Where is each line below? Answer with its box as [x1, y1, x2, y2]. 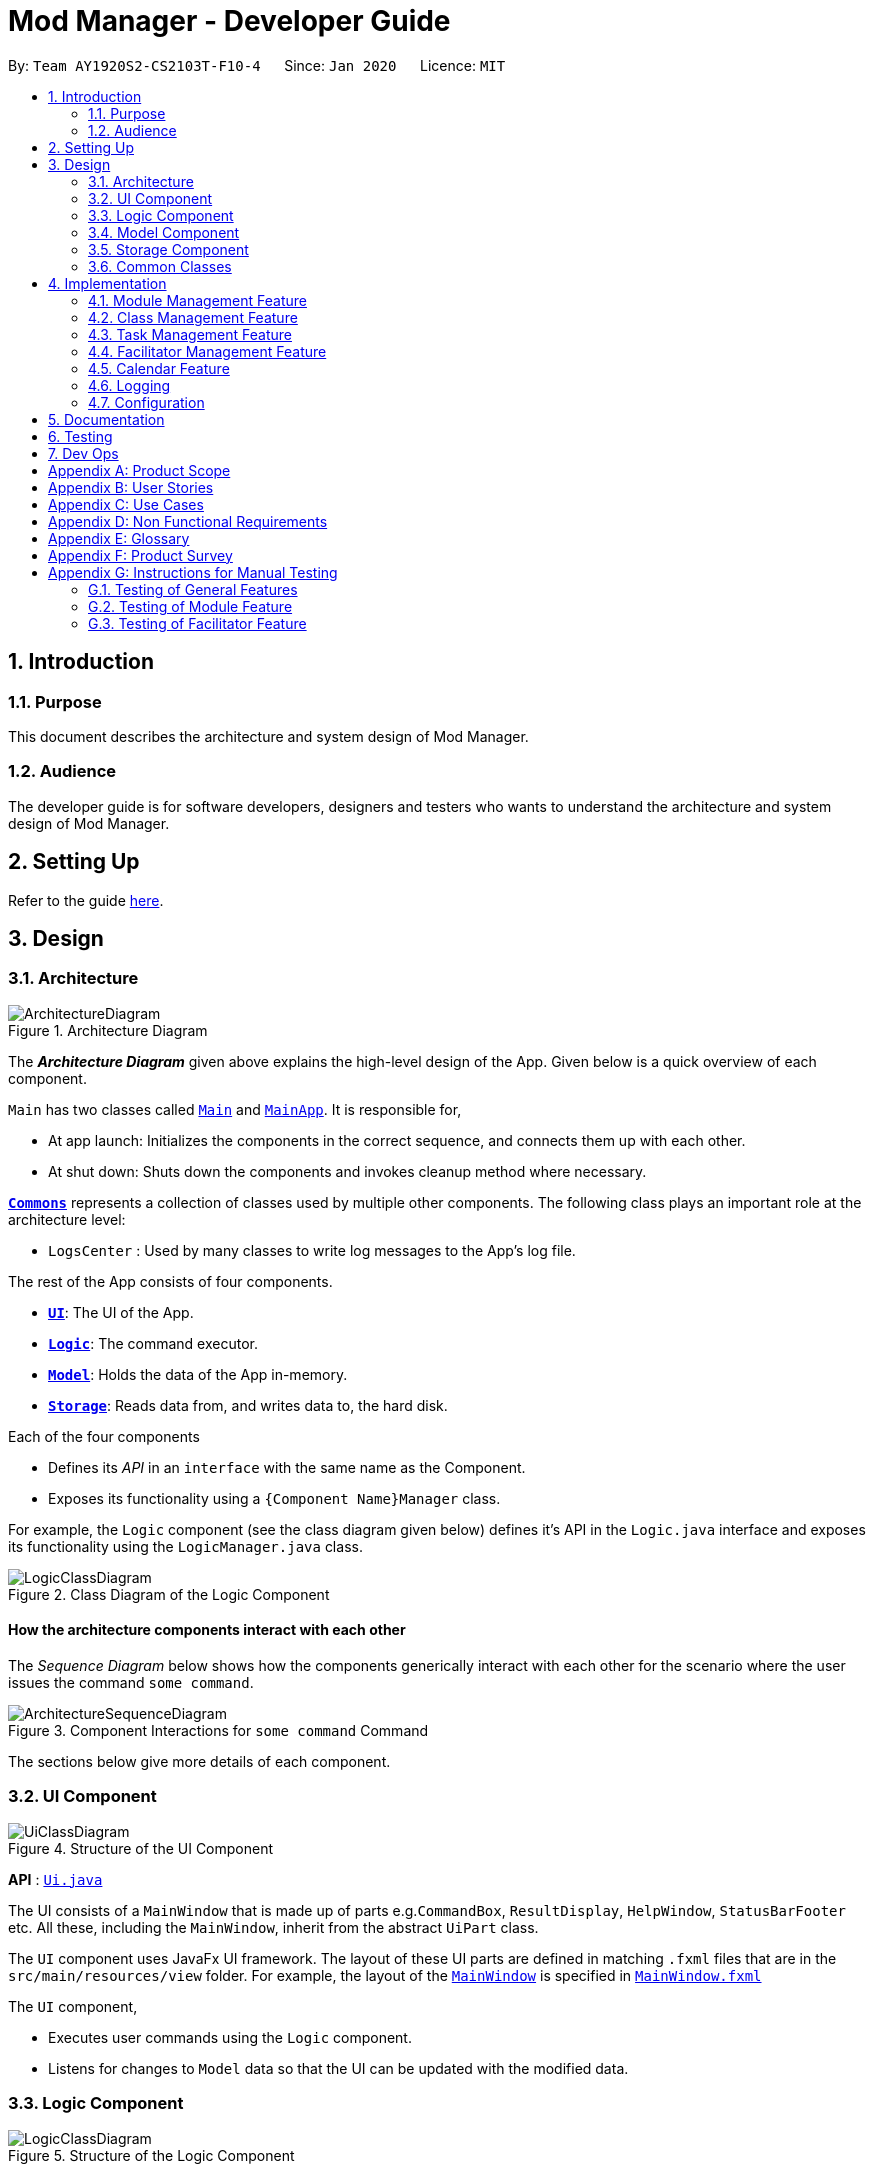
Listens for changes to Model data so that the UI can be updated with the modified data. [48, 2059, 629, 2077]
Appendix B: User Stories [48, 478, 214, 496]
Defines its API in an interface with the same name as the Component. [48, 1458, 526, 1476]
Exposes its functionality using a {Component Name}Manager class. [48, 1489, 501, 1507]
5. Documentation [48, 410, 165, 428]
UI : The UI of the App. [48, 1303, 194, 1321]
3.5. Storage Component [88, 240, 249, 258]
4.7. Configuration [88, 393, 205, 411]
